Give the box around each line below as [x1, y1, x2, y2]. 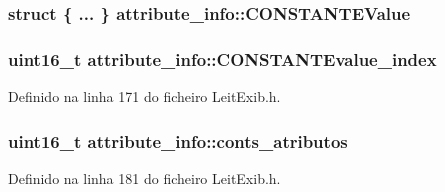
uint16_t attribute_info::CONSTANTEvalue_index [8, 46, 437, 71]
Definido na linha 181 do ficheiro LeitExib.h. [8, 167, 281, 188]
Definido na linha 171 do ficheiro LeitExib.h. [8, 86, 281, 107]
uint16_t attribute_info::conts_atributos [8, 128, 348, 153]
